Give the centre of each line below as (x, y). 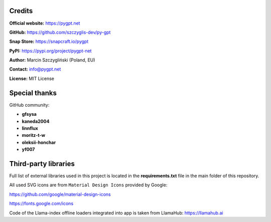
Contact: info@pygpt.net (35, 69)
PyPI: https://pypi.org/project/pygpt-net (50, 51)
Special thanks (33, 93)
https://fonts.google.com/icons (41, 203)
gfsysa (29, 114)
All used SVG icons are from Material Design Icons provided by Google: (88, 185)
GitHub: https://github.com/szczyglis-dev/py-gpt (60, 32)
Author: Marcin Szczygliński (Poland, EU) (52, 60)
